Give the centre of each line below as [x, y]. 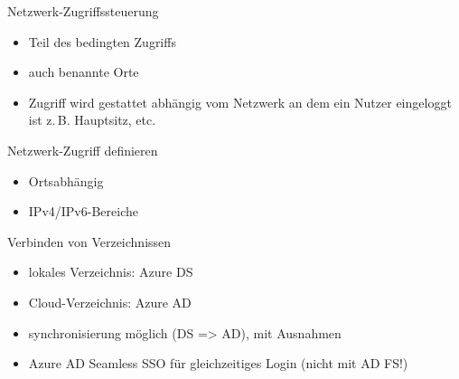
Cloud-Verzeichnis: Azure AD [110, 302]
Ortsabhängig [66, 180]
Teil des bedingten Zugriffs [102, 41]
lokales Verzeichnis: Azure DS [111, 272]
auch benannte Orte [84, 72]
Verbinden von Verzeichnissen [89, 241]
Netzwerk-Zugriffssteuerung [83, 11]
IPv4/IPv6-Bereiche [83, 211]
